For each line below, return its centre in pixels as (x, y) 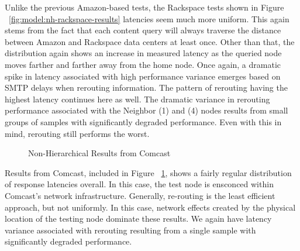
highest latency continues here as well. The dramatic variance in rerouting (137, 99)
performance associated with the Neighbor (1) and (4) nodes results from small (146, 110)
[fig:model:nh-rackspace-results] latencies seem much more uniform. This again (149, 18)
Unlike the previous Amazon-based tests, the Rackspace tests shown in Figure (144, 7)
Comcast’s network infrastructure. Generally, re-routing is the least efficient (140, 195)
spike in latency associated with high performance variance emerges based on (143, 76)
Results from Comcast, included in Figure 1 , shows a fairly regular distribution (148, 172)
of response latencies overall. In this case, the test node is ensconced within (139, 184)
